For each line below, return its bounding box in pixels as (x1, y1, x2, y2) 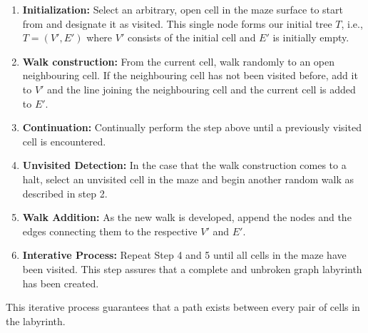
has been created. (22, 275, 99, 290)
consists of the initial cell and (127, 30, 256, 45)
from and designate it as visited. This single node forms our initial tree (22, 16, 332, 31)
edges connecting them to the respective (22, 223, 198, 238)
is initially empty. (272, 30, 349, 45)
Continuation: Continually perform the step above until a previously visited (22, 120, 362, 135)
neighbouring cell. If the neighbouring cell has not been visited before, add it (22, 68, 358, 83)
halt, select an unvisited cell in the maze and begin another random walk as (22, 171, 354, 186)
